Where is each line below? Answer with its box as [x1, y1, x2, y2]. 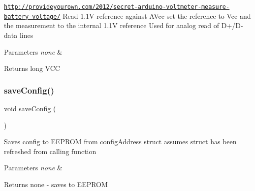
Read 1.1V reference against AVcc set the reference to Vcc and [63, 10, 251, 21]
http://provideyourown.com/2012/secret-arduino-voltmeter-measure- [4, 3, 230, 10]
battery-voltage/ [4, 13, 61, 20]
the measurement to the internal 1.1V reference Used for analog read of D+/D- [4, 20, 243, 31]
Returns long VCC [4, 63, 60, 73]
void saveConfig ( [4, 103, 56, 113]
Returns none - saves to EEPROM [4, 179, 108, 189]
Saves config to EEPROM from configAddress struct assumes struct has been [4, 136, 237, 147]
